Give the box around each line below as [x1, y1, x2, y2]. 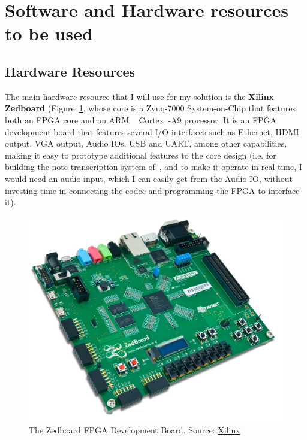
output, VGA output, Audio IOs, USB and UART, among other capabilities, [5, 137, 287, 150]
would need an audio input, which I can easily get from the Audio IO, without [5, 172, 293, 184]
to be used [5, 21, 93, 45]
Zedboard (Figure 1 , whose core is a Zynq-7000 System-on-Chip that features [5, 102, 296, 114]
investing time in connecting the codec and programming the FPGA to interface [5, 184, 300, 196]
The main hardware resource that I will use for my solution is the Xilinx [5, 90, 275, 102]
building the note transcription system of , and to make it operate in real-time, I [5, 160, 302, 173]
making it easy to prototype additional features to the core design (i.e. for [5, 148, 276, 161]
